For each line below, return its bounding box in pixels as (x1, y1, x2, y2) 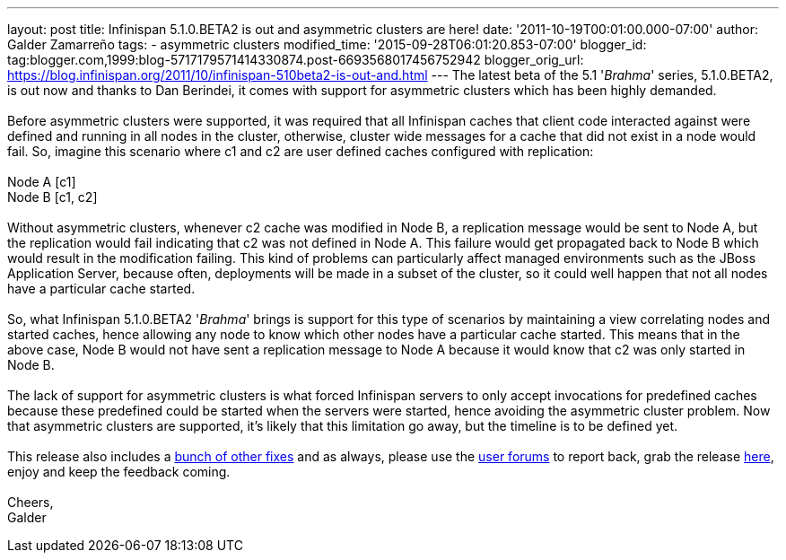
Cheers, (7, 494, 54, 510)
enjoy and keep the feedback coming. (7, 464, 231, 479)
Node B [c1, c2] (7, 189, 98, 205)
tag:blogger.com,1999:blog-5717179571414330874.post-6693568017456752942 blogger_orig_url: (7, 52, 584, 67)
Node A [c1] (7, 174, 76, 189)
